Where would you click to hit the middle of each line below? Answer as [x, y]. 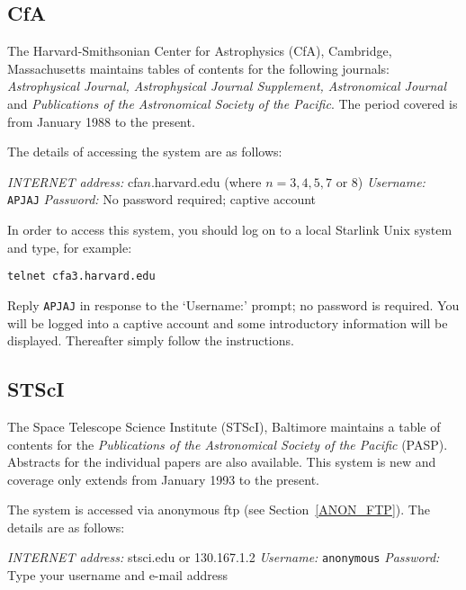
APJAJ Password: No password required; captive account [162, 199]
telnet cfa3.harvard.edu [81, 277]
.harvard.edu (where [206, 181]
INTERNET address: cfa [76, 181]
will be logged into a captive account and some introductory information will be [228, 322]
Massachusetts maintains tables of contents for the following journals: [198, 68]
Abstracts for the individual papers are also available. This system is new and [222, 462]
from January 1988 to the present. [101, 121]
